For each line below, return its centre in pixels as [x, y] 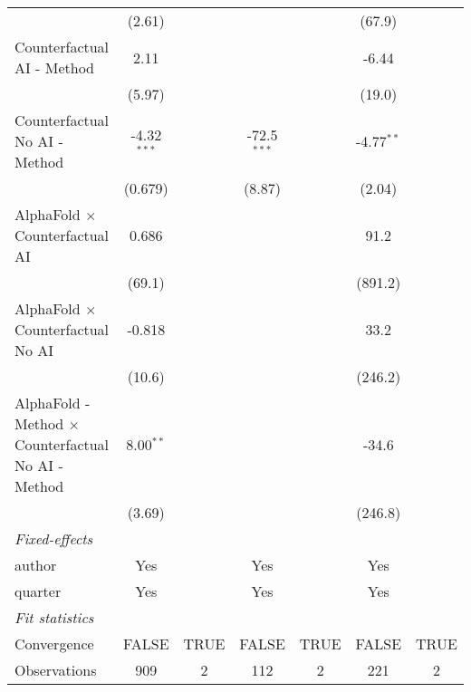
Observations [56, 670]
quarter [38, 591]
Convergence [54, 644]
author [36, 565]
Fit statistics [54, 617]
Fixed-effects [54, 538]
